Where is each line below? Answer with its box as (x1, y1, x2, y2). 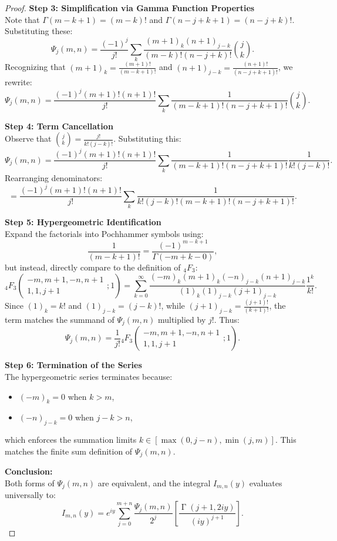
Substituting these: (5, 25, 73, 37)
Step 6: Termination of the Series (5, 359, 142, 371)
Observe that (5, 132, 52, 145)
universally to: (5, 489, 56, 501)
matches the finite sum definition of (5, 445, 133, 457)
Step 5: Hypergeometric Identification (5, 215, 161, 228)
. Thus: (214, 313, 240, 326)
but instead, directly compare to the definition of (5, 261, 181, 273)
